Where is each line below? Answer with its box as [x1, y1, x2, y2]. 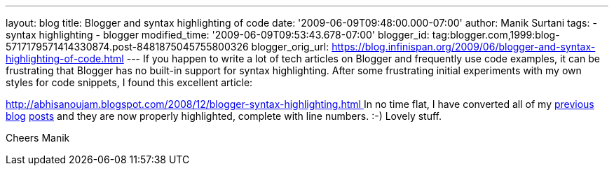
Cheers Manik [6, 132, 70, 144]
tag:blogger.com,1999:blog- [432, 29, 560, 41]
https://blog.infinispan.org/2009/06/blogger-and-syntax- [332, 41, 596, 53]
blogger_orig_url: [251, 41, 329, 53]
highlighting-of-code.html [6, 53, 124, 64]
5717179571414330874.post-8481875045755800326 [6, 41, 249, 53]
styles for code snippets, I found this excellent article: [6, 76, 253, 88]
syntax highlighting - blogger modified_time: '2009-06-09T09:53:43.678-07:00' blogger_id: [6, 29, 430, 41]
